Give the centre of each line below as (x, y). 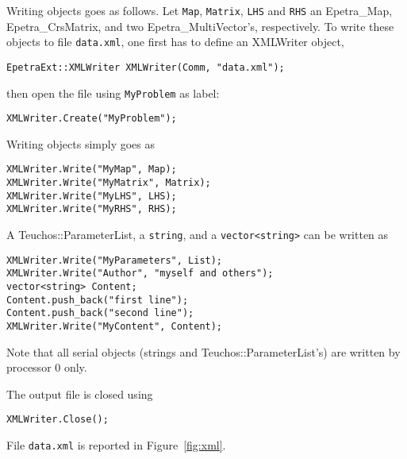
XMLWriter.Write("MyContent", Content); (115, 327)
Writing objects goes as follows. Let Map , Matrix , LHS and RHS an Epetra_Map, (200, 10)
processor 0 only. (47, 367)
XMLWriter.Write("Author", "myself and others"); (140, 274)
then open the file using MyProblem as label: (113, 93)
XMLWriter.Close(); (58, 420)
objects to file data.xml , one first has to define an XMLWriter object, (175, 42)
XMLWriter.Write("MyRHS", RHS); (92, 209)
